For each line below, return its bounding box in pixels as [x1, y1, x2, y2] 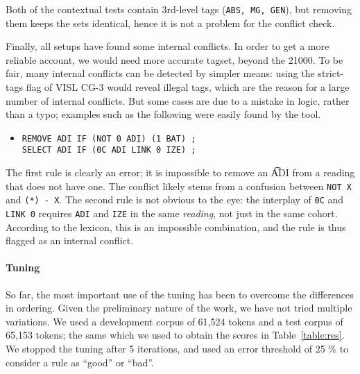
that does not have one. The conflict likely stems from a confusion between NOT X [6, 178, 352, 193]
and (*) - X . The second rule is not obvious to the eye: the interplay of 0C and [6, 192, 344, 207]
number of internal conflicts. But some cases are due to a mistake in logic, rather [6, 93, 350, 108]
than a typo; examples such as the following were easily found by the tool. [6, 107, 321, 121]
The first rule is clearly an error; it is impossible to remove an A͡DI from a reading [6, 165, 355, 180]
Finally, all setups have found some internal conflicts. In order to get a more [6, 39, 329, 53]
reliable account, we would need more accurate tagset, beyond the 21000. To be [6, 52, 343, 67]
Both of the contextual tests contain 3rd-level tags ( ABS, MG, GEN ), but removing [6, 2, 352, 16]
